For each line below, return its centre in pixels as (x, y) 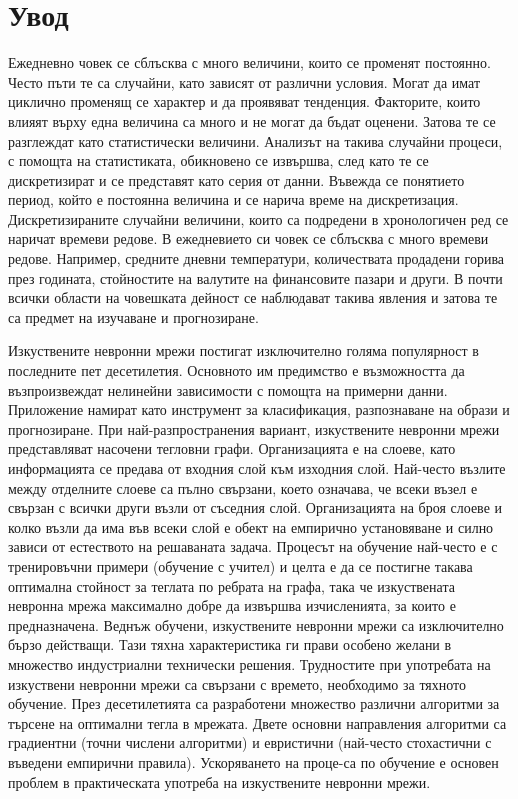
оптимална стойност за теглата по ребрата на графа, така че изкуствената (231, 585)
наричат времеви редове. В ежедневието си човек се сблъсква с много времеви (248, 238)
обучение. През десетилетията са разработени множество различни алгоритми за (254, 703)
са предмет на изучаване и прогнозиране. (133, 316)
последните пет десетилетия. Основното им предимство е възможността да (236, 370)
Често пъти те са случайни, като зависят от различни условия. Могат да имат (244, 81)
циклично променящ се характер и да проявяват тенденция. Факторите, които (244, 101)
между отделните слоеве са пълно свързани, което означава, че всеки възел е (243, 487)
